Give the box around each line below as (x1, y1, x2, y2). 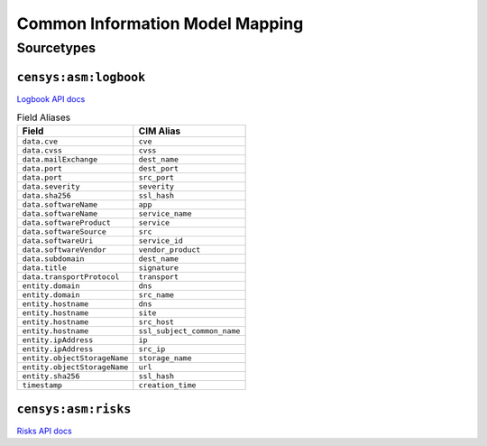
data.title (22, 263, 68, 273)
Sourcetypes (16, 40, 96, 56)
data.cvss (22, 145, 63, 155)
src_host (138, 317, 175, 327)
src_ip (138, 344, 166, 354)
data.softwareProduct (22, 218, 112, 228)
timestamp (22, 380, 63, 390)
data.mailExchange (22, 154, 98, 164)
